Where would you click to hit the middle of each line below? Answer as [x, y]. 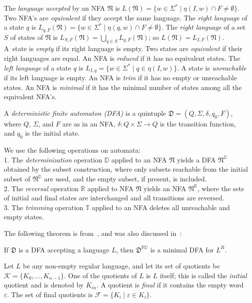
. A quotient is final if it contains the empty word [170, 285]
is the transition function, [198, 123]
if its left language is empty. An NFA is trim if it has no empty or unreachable [120, 78]
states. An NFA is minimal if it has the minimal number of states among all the [123, 87]
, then [125, 249]
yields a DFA [196, 159]
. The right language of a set [203, 27]
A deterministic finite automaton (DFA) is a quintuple [85, 113]
